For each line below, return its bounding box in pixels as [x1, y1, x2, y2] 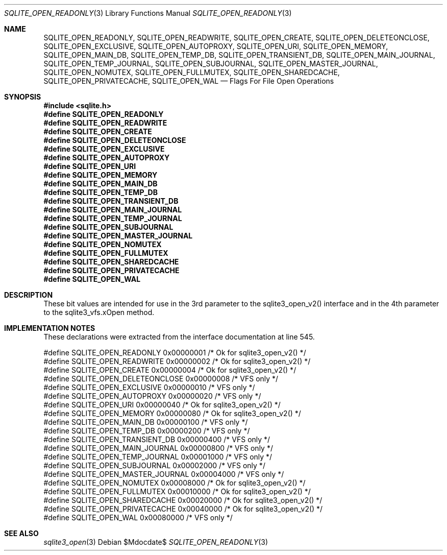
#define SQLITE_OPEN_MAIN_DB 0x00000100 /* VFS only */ [43, 418, 248, 426]
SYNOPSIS [4, 92, 41, 101]
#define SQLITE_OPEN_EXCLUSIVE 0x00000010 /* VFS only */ [43, 383, 255, 392]
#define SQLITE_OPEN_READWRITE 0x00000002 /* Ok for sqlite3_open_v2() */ [43, 357, 311, 366]
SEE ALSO [4, 529, 39, 538]
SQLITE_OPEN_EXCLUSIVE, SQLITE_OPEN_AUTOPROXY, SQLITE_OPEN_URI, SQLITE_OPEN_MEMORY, [43, 42, 388, 51]
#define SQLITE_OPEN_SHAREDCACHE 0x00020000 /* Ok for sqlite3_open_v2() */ [43, 496, 322, 504]
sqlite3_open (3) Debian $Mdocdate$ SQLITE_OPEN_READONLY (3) [43, 538, 268, 546]
